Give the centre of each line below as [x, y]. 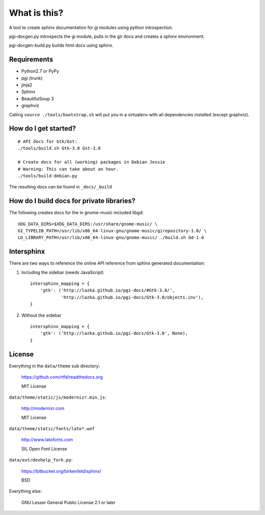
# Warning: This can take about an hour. [68, 169]
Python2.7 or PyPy [40, 71]
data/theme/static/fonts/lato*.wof [52, 429]
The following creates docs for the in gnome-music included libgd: [76, 213]
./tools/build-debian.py [48, 176]
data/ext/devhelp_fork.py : [41, 460]
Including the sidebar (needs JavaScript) [63, 272]
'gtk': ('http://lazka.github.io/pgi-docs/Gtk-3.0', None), [114, 333]
